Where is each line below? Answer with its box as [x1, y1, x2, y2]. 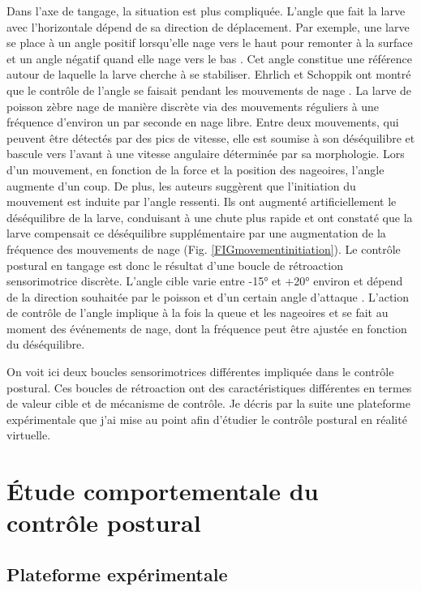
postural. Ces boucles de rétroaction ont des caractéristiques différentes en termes [6, 379, 412, 396]
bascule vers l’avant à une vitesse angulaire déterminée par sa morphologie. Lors [6, 145, 405, 162]
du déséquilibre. [6, 336, 85, 353]
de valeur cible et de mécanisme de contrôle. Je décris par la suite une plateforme [6, 395, 410, 412]
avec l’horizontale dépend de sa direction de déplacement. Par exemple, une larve [6, 18, 410, 35]
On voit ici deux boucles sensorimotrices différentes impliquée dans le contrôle [6, 363, 394, 380]
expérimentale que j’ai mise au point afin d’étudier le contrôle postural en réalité [6, 410, 407, 427]
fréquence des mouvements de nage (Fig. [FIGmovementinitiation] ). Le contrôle [6, 240, 401, 257]
